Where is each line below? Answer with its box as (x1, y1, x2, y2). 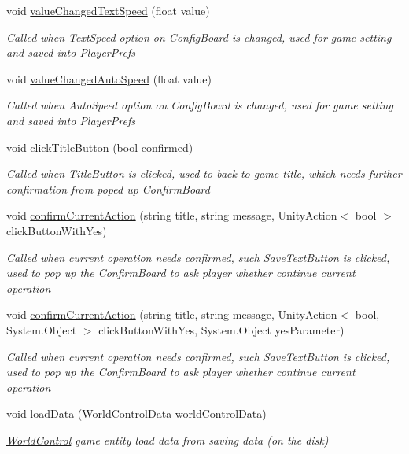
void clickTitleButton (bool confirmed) (6, 138, 193, 155)
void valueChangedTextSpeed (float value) (6, 2, 210, 18)
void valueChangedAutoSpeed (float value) (6, 70, 212, 87)
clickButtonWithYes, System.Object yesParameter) (98, 321, 345, 338)
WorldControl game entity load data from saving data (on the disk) (6, 431, 329, 448)
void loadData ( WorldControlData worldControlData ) (6, 405, 267, 422)
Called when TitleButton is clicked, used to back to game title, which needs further (6, 165, 402, 182)
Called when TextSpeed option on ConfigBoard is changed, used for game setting (6, 28, 392, 45)
